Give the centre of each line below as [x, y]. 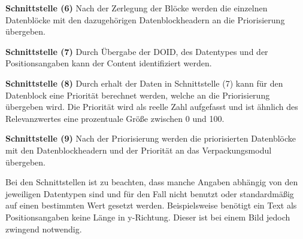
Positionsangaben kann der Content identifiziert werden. [109, 63]
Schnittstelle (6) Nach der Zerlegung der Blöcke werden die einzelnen [137, 8]
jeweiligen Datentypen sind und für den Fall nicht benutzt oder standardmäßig [150, 193]
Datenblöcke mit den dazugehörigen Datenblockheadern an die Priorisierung [145, 19]
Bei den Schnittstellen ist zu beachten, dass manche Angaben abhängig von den [152, 182]
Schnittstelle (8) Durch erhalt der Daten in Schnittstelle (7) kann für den [144, 83]
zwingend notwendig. [44, 229]
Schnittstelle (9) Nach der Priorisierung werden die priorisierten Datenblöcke [151, 138]
